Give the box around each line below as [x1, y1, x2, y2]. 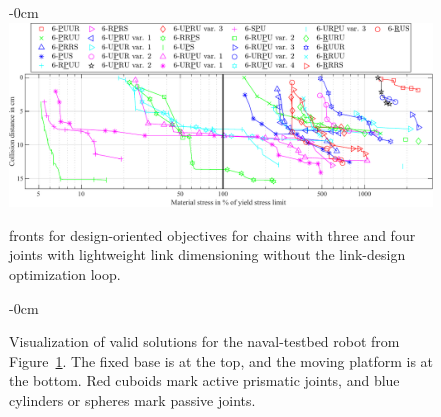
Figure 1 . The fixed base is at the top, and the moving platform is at [9, 350, 434, 371]
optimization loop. [9, 264, 121, 285]
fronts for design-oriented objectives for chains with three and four [9, 224, 416, 245]
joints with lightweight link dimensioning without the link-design [9, 244, 406, 265]
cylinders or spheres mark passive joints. [9, 390, 256, 411]
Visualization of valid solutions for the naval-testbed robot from [9, 331, 400, 352]
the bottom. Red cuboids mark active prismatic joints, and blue [9, 370, 400, 391]
